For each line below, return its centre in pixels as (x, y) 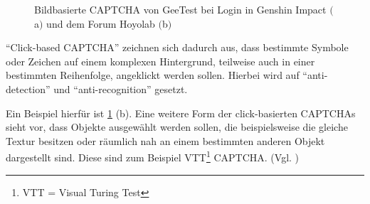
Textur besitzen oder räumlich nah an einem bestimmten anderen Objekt (165, 140)
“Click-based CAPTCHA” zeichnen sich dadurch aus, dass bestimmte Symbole (177, 47)
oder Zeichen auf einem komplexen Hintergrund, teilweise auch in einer (160, 61)
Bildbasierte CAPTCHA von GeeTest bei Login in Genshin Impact (180, 9)
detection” (28, 88)
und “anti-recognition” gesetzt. (121, 88)
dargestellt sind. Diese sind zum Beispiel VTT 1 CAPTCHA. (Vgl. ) (153, 156)
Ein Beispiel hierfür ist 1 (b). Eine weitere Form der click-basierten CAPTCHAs (181, 113)
